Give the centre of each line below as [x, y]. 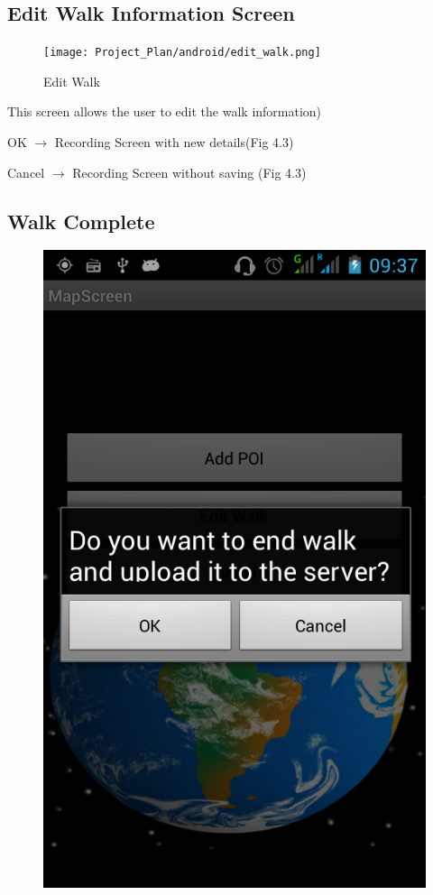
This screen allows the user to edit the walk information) [165, 111]
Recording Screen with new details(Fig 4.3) [174, 142]
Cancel [26, 172]
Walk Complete [81, 221]
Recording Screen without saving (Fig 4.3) [189, 172]
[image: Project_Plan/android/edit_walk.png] [182, 53]
